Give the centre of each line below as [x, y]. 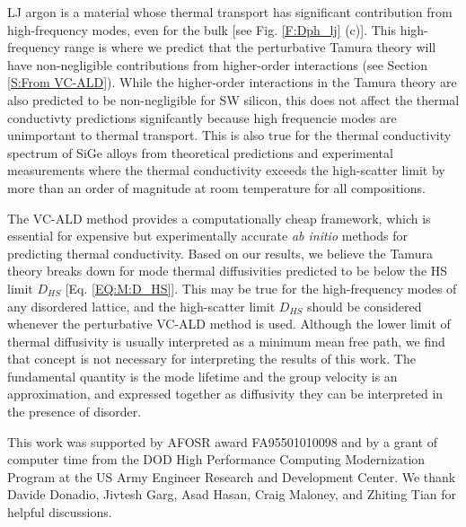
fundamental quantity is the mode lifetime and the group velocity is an [202, 376]
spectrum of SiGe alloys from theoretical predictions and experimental [200, 152]
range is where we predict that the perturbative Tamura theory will [250, 47]
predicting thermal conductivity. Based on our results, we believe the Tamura [220, 253]
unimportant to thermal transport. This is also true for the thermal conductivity [229, 135]
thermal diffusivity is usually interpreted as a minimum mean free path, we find [226, 341]
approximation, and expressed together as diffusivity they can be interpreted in [225, 394]
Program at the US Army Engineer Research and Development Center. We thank [232, 476]
